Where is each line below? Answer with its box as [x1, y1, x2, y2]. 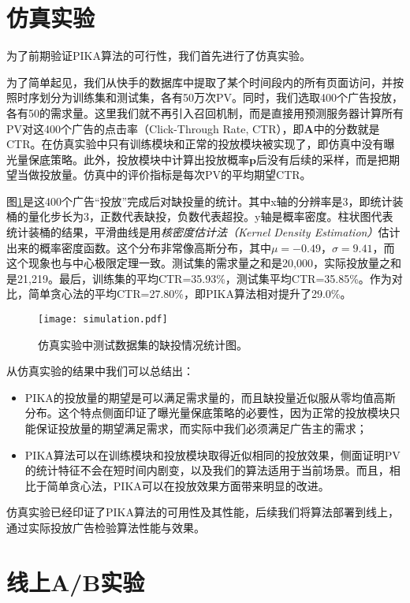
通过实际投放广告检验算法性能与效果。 [6, 519, 205, 536]
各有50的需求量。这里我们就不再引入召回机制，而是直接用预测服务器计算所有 [6, 104, 404, 121]
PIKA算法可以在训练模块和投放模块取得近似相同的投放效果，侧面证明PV [24, 446, 401, 463]
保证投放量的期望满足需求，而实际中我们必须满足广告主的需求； [35, 420, 367, 437]
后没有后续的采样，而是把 [255, 151, 389, 167]
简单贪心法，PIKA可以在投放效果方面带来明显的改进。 [47, 477, 330, 493]
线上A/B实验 [6, 565, 145, 597]
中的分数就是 [313, 120, 380, 136]
